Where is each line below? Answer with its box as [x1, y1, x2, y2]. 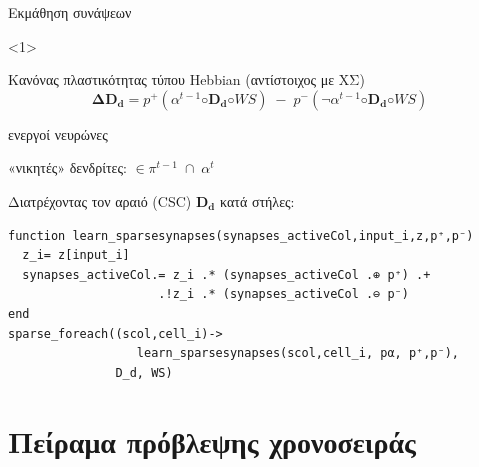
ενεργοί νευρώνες [8, 123, 108, 144]
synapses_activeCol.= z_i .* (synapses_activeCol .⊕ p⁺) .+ [22, 267, 431, 282]
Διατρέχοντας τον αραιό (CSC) [8, 190, 192, 211]
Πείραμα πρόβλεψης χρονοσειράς [8, 420, 416, 461]
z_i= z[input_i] [22, 248, 130, 263]
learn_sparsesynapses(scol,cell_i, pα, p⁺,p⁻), [136, 346, 460, 361]
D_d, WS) [115, 365, 173, 380]
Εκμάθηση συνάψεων [8, 2, 132, 22]
